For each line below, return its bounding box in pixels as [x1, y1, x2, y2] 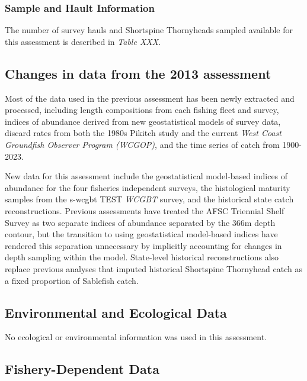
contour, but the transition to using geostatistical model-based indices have [5, 228, 278, 240]
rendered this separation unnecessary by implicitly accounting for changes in [5, 239, 282, 251]
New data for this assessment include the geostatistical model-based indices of [5, 170, 288, 182]
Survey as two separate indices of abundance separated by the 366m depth [5, 216, 276, 228]
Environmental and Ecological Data [5, 303, 227, 321]
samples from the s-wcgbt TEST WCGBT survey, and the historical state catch [5, 193, 294, 205]
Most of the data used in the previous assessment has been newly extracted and [5, 92, 295, 104]
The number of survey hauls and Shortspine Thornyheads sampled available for [5, 24, 293, 36]
